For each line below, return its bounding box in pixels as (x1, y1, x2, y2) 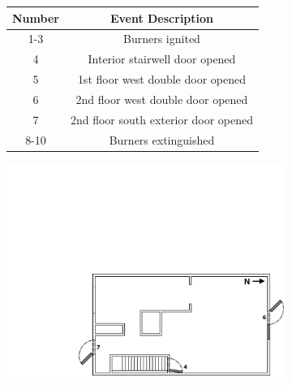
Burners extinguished (109, 131, 215, 148)
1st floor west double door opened (77, 71, 247, 88)
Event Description (109, 9, 214, 26)
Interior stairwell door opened (88, 50, 236, 67)
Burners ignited (123, 30, 200, 47)
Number (12, 9, 59, 26)
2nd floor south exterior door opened (70, 110, 253, 128)
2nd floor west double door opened (75, 90, 248, 107)
